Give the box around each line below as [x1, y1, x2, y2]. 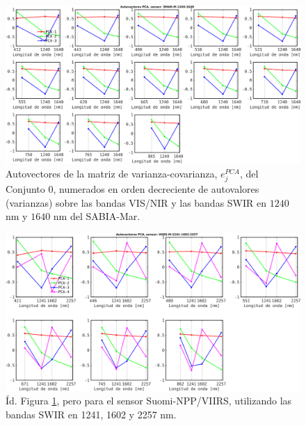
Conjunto [6, 182, 45, 196]
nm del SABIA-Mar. [53, 209, 140, 223]
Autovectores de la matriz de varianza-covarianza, [6, 166, 218, 180]
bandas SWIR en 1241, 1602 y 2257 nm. [6, 407, 177, 421]
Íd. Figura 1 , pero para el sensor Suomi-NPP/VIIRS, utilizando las [6, 393, 292, 408]
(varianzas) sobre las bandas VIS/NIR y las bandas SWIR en [6, 195, 267, 210]
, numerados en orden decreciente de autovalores [53, 182, 259, 196]
